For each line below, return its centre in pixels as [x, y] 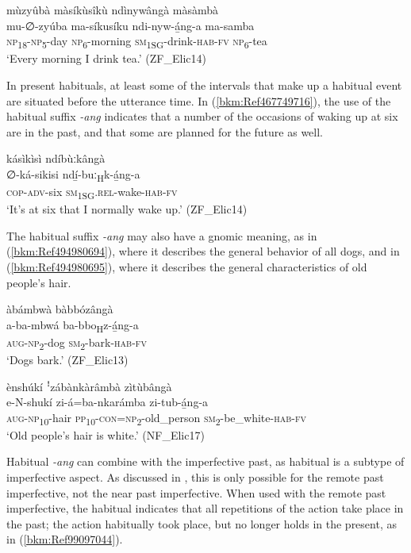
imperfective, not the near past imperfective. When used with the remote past [196, 492]
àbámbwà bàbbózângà [60, 309]
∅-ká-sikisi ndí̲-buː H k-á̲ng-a [73, 175]
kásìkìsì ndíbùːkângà [56, 158]
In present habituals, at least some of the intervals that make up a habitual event [204, 84]
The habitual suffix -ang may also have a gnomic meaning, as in [162, 235]
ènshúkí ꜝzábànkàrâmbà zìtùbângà [89, 386]
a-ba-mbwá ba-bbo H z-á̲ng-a [73, 325]
